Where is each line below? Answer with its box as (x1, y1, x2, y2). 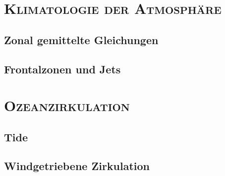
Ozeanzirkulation (4, 95, 130, 116)
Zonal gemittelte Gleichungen (4, 32, 159, 47)
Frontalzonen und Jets (4, 61, 121, 76)
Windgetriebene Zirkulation (4, 158, 150, 174)
